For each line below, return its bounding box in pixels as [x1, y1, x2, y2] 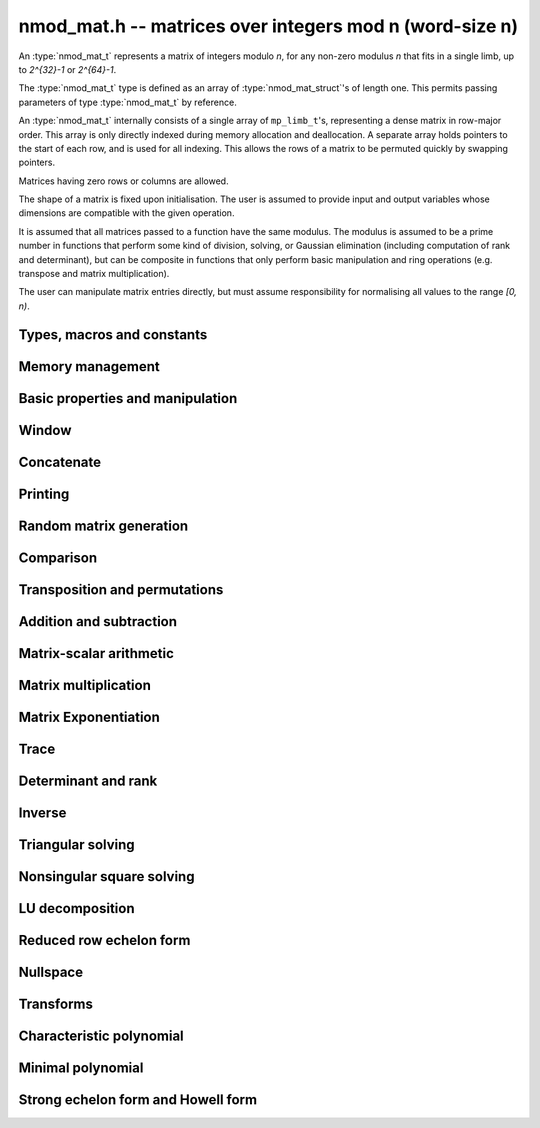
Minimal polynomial [18, 1059, 144, 1076]
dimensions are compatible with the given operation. [18, 207, 235, 219]
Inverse [18, 804, 67, 821]
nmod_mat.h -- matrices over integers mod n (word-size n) [18, 15, 519, 37]
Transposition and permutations [18, 581, 224, 598]
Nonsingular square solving [18, 868, 195, 885]
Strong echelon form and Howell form [18, 1091, 258, 1108]
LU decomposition [18, 900, 135, 917]
